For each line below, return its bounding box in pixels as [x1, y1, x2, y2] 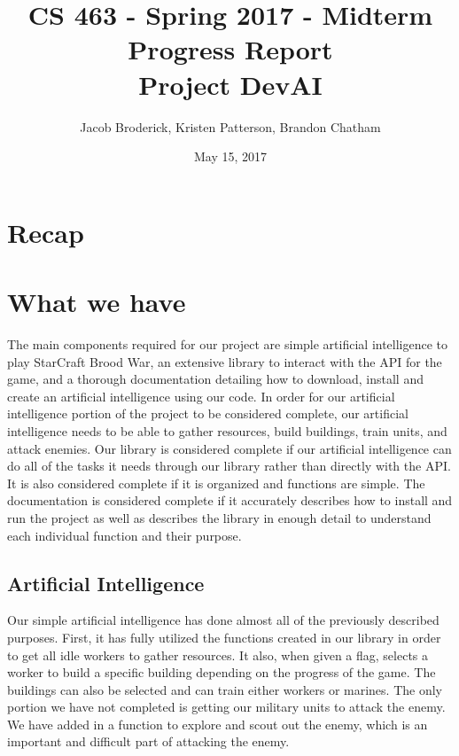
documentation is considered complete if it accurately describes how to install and [7, 491, 453, 510]
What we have [7, 284, 186, 320]
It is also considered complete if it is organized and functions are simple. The [7, 473, 425, 492]
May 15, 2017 [193, 147, 268, 166]
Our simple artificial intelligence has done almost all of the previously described [7, 611, 440, 629]
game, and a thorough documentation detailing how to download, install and [7, 370, 424, 388]
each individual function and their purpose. [7, 526, 242, 544]
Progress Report [128, 31, 333, 67]
